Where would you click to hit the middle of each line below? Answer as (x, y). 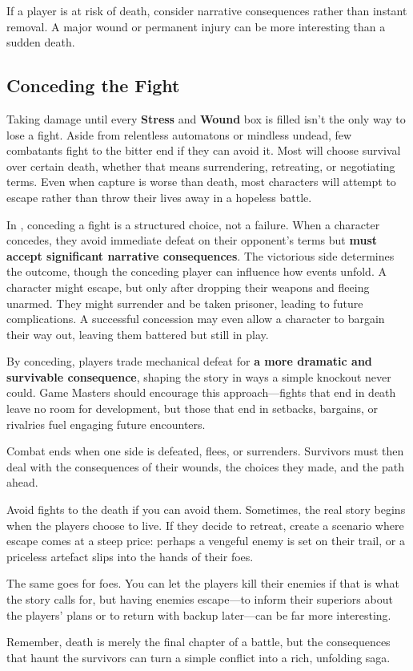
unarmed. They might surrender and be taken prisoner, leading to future (185, 303)
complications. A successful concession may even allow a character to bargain (196, 319)
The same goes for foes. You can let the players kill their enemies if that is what (203, 583)
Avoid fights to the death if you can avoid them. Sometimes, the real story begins (206, 509)
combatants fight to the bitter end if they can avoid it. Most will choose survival (204, 150)
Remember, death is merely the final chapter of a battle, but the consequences (198, 642)
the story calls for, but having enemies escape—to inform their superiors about (200, 599)
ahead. (22, 482)
